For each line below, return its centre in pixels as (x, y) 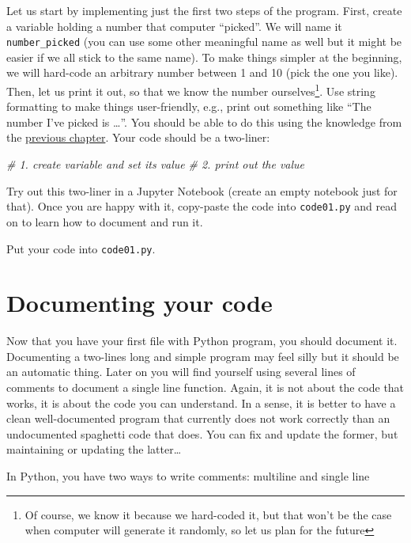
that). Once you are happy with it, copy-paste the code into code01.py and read (202, 206)
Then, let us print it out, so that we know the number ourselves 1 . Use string (191, 90)
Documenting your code (140, 303)
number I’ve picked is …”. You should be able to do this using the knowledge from (204, 122)
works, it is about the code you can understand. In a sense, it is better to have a (201, 403)
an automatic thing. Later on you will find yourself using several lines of (181, 372)
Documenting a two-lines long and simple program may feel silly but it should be (203, 356)
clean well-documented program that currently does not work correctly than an (198, 418)
